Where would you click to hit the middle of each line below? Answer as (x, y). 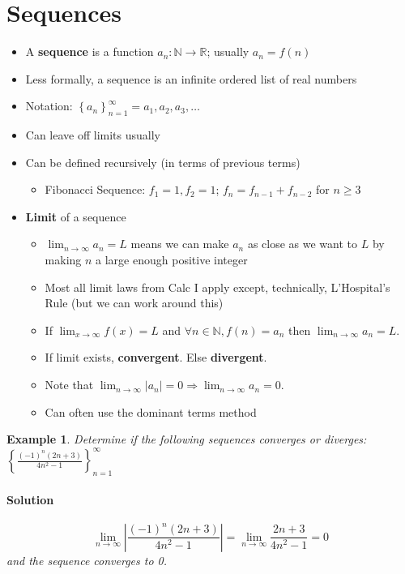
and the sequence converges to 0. (87, 560)
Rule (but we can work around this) (134, 303)
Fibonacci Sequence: (95, 189)
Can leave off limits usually (93, 135)
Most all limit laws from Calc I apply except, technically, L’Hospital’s (217, 287)
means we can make (180, 244)
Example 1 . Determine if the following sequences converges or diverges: (187, 439)
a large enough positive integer (172, 260)
